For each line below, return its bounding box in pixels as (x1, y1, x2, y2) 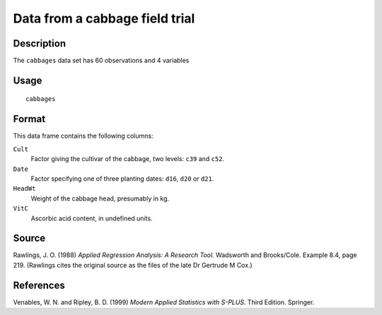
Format (13, 113, 46, 125)
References (13, 279, 65, 291)
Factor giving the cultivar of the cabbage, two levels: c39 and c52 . (30, 155, 225, 163)
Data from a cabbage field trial (13, 11, 195, 26)
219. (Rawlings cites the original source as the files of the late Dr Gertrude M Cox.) (13, 261, 253, 269)
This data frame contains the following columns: (13, 131, 154, 141)
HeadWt (13, 184, 36, 193)
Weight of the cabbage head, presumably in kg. (30, 194, 170, 203)
